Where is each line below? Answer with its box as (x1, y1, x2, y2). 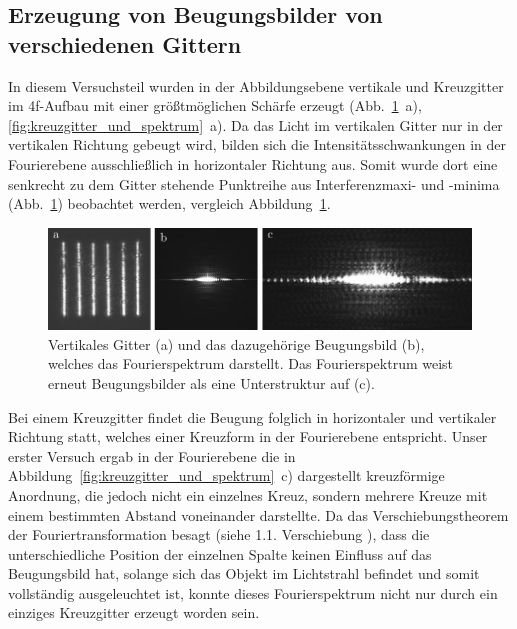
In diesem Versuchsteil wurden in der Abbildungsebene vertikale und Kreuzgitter (8, 75, 504, 96)
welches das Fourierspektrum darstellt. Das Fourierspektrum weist (48, 353, 454, 374)
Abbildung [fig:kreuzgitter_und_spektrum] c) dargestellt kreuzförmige (8, 465, 445, 486)
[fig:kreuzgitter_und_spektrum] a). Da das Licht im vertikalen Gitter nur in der (8, 114, 503, 135)
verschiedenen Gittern (8, 28, 242, 59)
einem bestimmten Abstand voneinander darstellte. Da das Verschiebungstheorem (8, 504, 509, 525)
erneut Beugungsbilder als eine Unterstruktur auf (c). (48, 372, 375, 393)
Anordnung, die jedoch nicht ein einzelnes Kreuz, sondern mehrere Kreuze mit (8, 484, 488, 505)
